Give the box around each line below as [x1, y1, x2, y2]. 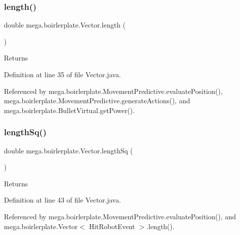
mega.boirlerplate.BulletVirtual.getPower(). [4, 105, 135, 115]
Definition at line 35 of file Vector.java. [4, 69, 121, 79]
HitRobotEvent [89, 221, 135, 231]
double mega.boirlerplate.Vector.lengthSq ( [4, 145, 133, 155]
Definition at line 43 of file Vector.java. [4, 195, 121, 205]
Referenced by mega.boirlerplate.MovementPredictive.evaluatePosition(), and [4, 211, 236, 221]
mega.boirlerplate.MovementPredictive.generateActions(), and [4, 95, 190, 106]
